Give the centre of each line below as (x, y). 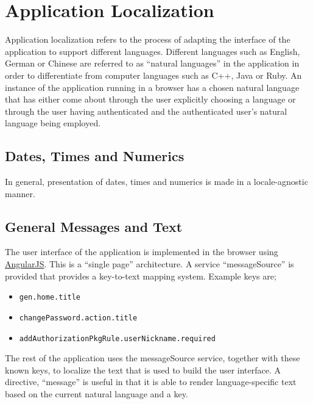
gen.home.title (50, 298)
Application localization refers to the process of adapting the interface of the (148, 39)
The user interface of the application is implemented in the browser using (142, 252)
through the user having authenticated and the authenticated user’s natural (146, 111)
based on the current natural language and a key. (97, 394)
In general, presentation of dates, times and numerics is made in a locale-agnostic (156, 182)
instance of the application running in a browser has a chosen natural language (152, 87)
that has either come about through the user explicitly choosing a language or (150, 99)
